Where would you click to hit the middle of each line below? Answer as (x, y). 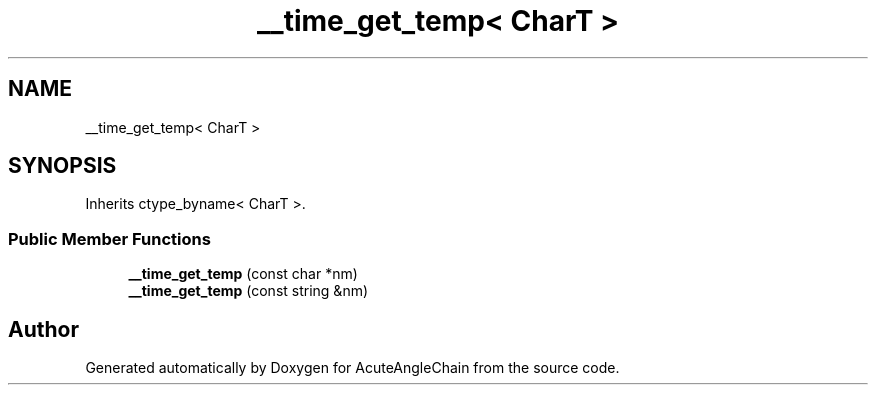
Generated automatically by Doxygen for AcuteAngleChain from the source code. (352, 368)
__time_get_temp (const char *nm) (243, 274)
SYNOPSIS (62, 166)
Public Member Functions (109, 238)
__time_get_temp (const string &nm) (248, 291)
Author (43, 329)
